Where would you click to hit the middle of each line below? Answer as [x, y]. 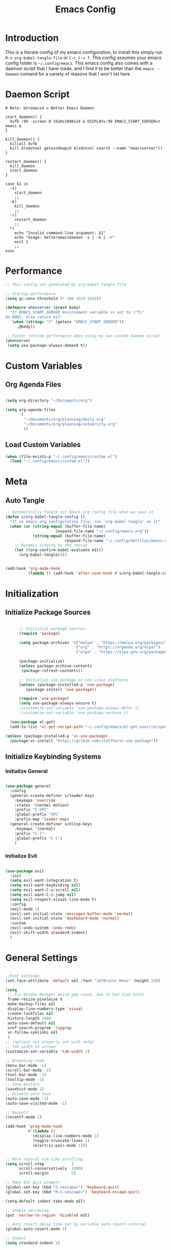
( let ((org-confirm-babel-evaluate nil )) [59, 550]
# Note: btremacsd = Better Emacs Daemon [50, 108]
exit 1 [21, 242]
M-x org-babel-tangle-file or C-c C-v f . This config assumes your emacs [83, 58]
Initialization [32, 594]
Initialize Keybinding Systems [53, 756]
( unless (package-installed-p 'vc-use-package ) [57, 736]
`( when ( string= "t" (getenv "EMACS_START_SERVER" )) [67, 322]
